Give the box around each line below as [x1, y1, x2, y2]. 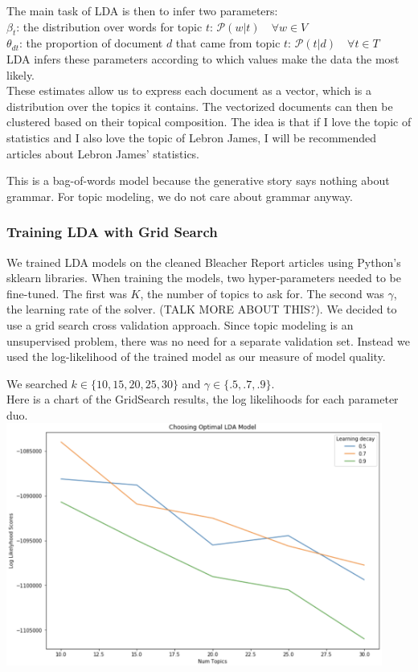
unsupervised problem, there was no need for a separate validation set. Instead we [6, 332, 410, 349]
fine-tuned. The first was [6, 285, 127, 301]
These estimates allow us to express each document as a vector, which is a [6, 82, 372, 99]
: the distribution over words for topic [16, 18, 203, 35]
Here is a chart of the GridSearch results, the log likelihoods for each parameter [6, 391, 399, 408]
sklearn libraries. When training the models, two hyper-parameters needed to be [6, 269, 401, 286]
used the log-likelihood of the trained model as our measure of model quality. [6, 348, 386, 365]
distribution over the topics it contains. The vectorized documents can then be [6, 97, 393, 114]
